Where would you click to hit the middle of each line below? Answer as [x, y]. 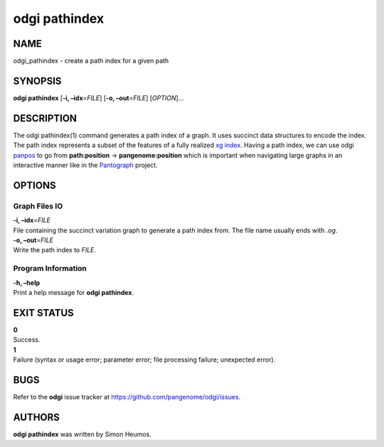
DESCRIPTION [45, 118]
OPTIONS [34, 185]
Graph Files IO [38, 206]
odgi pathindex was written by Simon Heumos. [82, 434]
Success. [27, 340]
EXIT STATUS [43, 313]
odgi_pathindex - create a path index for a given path [91, 61]
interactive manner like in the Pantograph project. [85, 165]
